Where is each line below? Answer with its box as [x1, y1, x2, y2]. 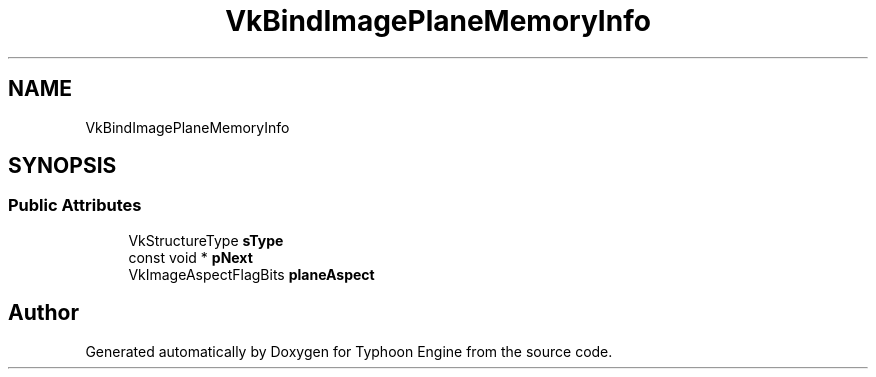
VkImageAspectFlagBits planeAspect [128, 265, 375, 283]
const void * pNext [128, 248, 253, 266]
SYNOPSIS [8, 153, 117, 179]
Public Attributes [8, 195, 142, 216]
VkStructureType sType [128, 231, 284, 249]
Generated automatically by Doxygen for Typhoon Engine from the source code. [85, 342, 613, 360]
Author [8, 300, 79, 326]
